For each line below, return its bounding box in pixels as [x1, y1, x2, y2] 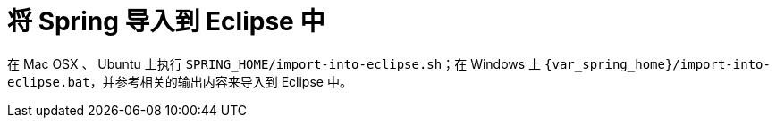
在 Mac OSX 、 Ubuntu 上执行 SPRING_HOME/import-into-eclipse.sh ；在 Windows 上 [7, 55, 542, 71]
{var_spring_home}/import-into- [544, 56, 771, 71]
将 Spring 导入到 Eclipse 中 [7, 6, 325, 37]
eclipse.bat [7, 74, 90, 89]
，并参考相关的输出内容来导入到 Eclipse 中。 [89, 73, 352, 89]
